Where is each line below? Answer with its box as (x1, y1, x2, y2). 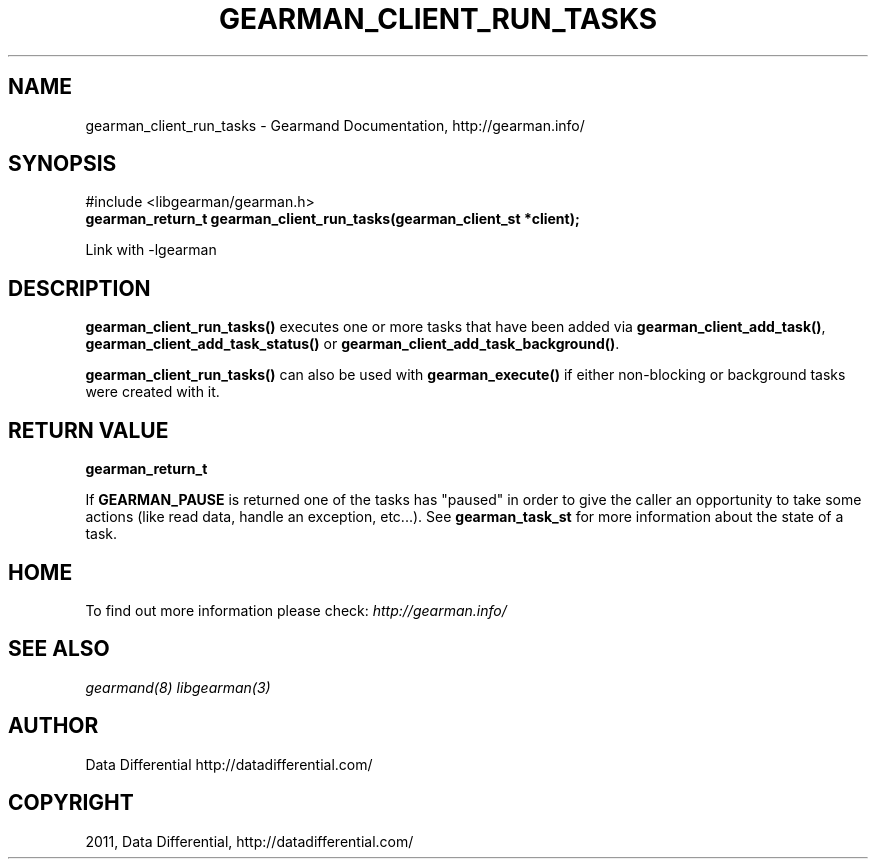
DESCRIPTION (8, 275, 151, 301)
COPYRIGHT (8, 790, 134, 816)
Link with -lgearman (85, 241, 217, 259)
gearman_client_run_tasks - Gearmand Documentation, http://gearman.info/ (85, 116, 585, 134)
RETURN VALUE (8, 417, 169, 443)
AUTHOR (8, 713, 99, 739)
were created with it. (85, 383, 220, 401)
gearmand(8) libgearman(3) (85, 678, 271, 696)
